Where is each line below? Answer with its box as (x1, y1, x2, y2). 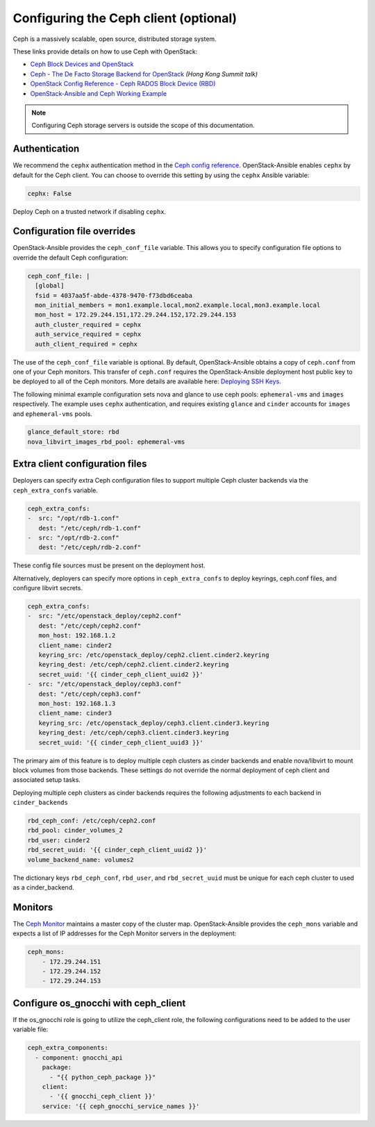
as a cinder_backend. (12, 883, 74, 892)
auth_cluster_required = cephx (35, 320, 142, 328)
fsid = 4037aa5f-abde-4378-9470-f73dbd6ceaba (35, 292, 192, 299)
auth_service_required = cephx (35, 331, 142, 338)
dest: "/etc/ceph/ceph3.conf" (38, 690, 142, 698)
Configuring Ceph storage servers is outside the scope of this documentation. (31, 122, 255, 130)
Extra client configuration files (12, 458, 147, 470)
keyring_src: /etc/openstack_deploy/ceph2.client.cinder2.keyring (38, 651, 269, 659)
